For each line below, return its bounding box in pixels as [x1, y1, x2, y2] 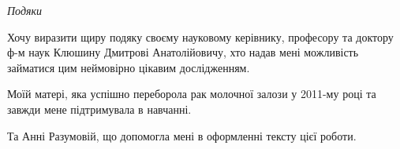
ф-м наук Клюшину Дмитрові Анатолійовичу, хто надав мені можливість [7, 44, 359, 60]
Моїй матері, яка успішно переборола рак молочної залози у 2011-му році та [7, 85, 376, 102]
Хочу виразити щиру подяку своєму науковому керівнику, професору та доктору [7, 28, 394, 45]
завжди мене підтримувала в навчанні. [7, 100, 192, 117]
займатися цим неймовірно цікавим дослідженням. [7, 59, 250, 75]
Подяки [7, 2, 43, 18]
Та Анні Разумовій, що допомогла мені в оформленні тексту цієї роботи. [7, 127, 357, 144]
